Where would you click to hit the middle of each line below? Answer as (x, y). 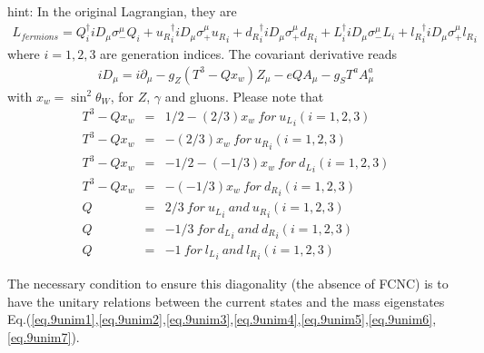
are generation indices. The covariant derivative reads (249, 53)
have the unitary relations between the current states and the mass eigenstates (226, 301)
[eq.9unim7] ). (44, 336)
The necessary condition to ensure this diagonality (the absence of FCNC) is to (228, 284)
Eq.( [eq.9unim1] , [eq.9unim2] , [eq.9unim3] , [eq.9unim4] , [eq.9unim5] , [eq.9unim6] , (222, 319)
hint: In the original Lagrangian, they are (122, 11)
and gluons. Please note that (244, 96)
